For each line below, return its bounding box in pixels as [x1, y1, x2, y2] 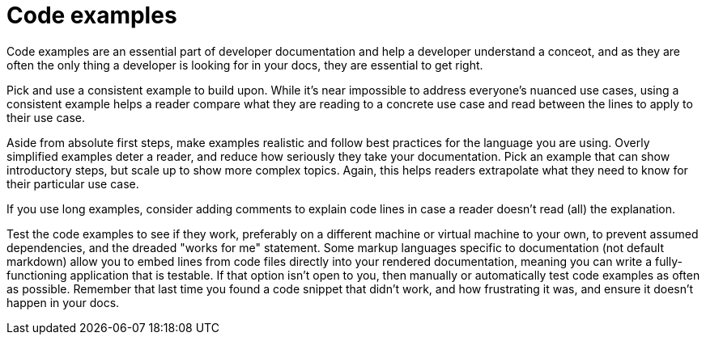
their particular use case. [6, 176, 139, 191]
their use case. [6, 110, 85, 124]
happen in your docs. [6, 295, 120, 309]
